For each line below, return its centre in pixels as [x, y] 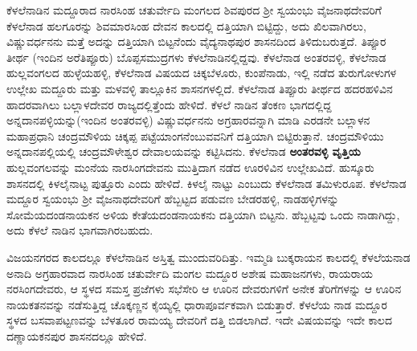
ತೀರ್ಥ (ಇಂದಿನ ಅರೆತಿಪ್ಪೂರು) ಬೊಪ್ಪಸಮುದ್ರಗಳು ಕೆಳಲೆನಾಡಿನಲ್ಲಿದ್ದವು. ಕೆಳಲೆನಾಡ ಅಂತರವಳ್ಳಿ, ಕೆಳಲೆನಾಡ [196, 57]
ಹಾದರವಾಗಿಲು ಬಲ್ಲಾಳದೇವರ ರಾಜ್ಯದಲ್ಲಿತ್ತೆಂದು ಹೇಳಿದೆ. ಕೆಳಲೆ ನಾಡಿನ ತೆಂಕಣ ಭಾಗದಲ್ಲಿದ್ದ [169, 104]
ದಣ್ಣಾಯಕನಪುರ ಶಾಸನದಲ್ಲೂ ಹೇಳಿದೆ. [77, 335]
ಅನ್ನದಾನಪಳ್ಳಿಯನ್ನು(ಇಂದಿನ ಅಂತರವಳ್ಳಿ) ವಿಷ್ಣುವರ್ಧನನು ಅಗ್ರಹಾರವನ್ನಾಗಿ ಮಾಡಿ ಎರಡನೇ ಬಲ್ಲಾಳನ [188, 120]
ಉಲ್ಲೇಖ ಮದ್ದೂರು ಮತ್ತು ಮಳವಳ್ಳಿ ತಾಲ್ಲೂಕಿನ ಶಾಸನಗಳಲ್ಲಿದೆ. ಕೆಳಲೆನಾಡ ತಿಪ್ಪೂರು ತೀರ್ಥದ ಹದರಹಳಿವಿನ [200, 88]
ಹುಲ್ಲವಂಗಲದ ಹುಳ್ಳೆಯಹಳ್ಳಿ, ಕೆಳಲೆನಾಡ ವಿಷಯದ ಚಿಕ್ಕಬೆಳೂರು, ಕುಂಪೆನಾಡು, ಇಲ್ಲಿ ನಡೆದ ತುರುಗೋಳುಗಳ [202, 73]
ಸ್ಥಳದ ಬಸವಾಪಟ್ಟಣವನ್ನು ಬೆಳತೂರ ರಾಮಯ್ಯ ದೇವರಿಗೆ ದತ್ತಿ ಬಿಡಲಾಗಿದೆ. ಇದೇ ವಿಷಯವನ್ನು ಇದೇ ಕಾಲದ [199, 320]
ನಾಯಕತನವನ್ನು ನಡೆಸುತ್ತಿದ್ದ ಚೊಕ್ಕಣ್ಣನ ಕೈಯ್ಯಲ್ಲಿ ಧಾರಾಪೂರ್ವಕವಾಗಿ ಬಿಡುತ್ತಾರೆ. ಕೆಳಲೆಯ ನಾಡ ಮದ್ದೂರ [197, 304]
